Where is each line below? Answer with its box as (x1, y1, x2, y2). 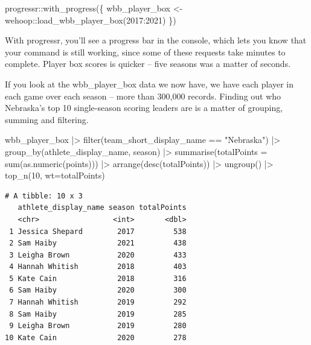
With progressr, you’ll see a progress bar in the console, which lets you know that (5, 34, 307, 46)
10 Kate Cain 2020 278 (5, 333, 187, 342)
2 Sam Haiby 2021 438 (9, 239, 187, 248)
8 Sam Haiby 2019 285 (9, 309, 187, 318)
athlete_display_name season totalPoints (18, 203, 187, 212)
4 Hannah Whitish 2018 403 (9, 262, 187, 271)
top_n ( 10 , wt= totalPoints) (5, 169, 105, 182)
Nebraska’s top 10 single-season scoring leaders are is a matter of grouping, (5, 101, 283, 114)
